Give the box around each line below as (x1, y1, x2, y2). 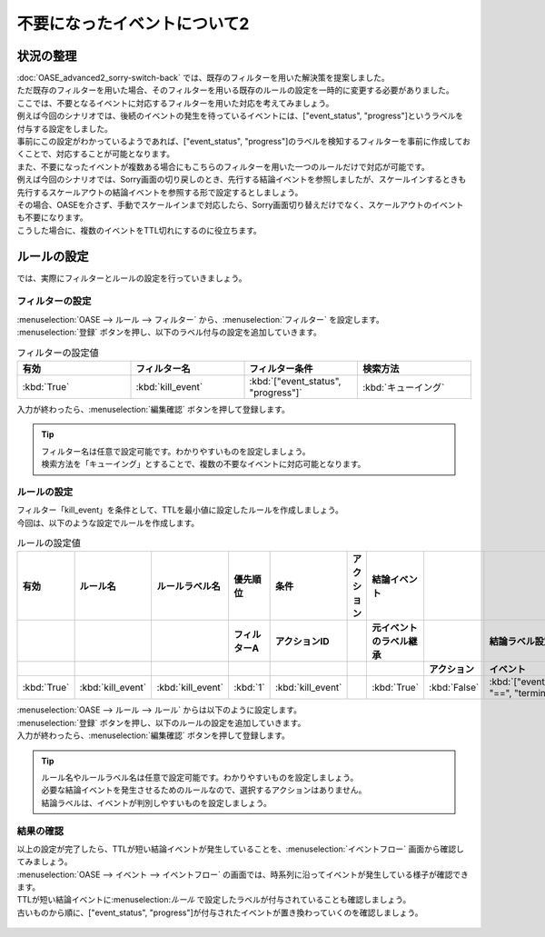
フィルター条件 (249, 362, 313, 374)
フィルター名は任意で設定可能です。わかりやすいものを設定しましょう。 (41, 445, 311, 456)
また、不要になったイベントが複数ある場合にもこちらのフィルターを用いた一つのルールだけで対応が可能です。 (16, 161, 431, 172)
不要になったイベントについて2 (16, 14, 250, 34)
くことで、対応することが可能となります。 (16, 148, 175, 159)
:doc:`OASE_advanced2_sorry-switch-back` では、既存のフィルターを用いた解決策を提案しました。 (16, 73, 390, 84)
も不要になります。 (16, 212, 88, 223)
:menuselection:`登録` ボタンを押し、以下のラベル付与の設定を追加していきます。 (16, 327, 322, 338)
